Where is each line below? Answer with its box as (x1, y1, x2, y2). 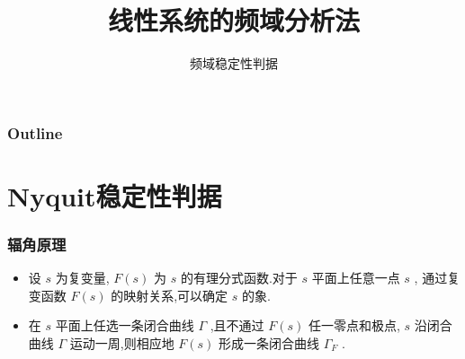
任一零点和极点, (308, 316, 400, 335)
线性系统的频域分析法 (107, 2, 360, 39)
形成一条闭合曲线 (219, 334, 320, 353)
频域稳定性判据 (190, 54, 278, 73)
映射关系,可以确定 (123, 285, 228, 304)
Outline (7, 121, 63, 144)
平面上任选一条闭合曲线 (55, 316, 194, 335)
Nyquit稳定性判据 (7, 177, 222, 214)
